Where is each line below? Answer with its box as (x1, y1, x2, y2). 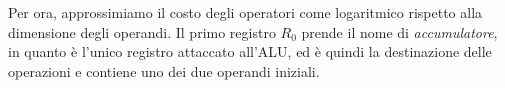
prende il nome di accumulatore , (301, 21, 498, 42)
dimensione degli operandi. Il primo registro (8, 21, 276, 42)
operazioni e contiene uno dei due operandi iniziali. (8, 60, 320, 81)
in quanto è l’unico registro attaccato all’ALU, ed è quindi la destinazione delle (8, 41, 492, 62)
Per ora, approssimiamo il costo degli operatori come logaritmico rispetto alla (8, 2, 483, 22)
